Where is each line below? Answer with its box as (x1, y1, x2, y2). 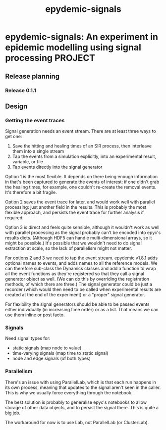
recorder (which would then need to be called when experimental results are (5, 287, 161, 292)
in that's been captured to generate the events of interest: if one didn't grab (5, 179, 160, 185)
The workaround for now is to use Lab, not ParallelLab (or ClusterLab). (5, 419, 149, 425)
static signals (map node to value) (12, 345, 82, 351)
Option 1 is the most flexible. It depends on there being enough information (5, 174, 158, 180)
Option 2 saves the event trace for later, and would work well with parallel (5, 199, 155, 205)
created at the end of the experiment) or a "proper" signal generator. (5, 292, 145, 298)
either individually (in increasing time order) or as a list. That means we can (5, 307, 159, 313)
